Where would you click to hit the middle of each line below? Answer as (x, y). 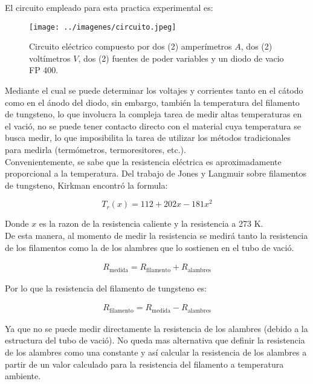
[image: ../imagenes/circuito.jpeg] (103, 27)
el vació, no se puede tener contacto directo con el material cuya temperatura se (153, 125)
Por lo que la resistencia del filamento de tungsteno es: (106, 288)
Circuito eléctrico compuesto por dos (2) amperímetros (131, 46)
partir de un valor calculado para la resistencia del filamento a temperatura (144, 364)
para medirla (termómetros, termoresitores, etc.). (95, 149)
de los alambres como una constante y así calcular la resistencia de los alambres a (156, 352)
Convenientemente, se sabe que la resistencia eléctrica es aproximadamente (143, 161)
